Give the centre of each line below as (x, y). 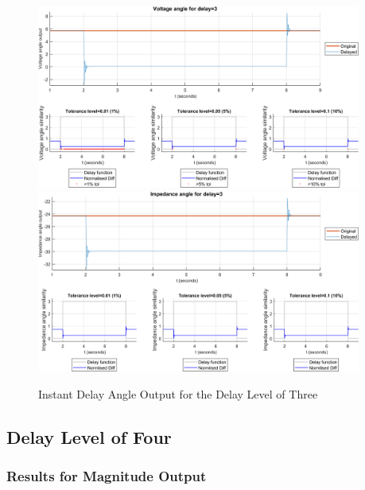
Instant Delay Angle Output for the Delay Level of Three (178, 393)
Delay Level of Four (89, 436)
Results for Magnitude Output (107, 476)
